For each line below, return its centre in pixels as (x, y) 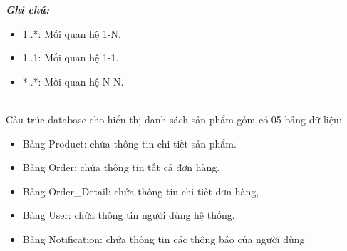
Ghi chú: (27, 9)
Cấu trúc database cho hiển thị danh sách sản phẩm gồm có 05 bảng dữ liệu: (174, 119)
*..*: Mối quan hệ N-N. (73, 81)
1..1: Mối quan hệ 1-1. (71, 57)
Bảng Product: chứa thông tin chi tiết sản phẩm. (129, 143)
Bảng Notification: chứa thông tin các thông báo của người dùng (164, 239)
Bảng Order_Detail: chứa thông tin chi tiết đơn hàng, (141, 191)
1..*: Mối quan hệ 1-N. (72, 33)
